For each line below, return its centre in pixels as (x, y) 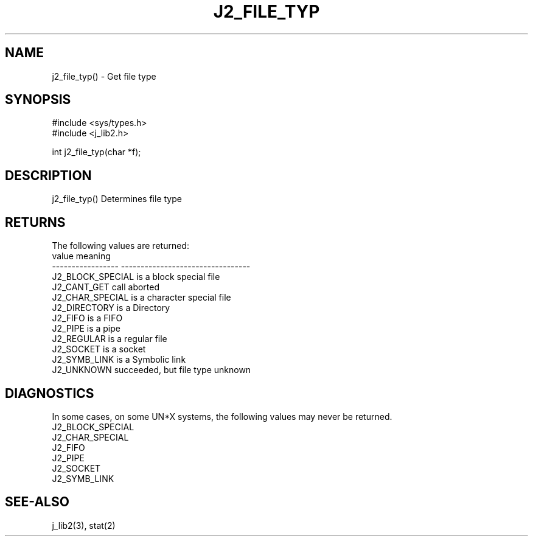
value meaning (81, 256)
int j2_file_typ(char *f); (96, 152)
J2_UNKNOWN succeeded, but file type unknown (152, 370)
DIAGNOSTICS (50, 393)
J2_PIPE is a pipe (86, 329)
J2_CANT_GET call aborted (106, 287)
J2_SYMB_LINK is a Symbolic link (119, 360)
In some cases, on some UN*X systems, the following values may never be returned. (222, 416)
